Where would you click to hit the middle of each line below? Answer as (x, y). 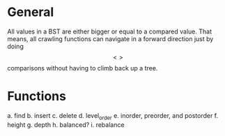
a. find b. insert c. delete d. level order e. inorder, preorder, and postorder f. (113, 116)
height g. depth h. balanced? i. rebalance (66, 124)
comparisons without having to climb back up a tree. (83, 68)
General (31, 12)
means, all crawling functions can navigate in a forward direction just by (110, 38)
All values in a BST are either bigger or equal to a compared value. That (110, 31)
